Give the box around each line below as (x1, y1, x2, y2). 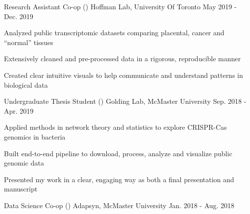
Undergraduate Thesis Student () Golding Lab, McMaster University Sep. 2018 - (4, 96, 247, 106)
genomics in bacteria (4, 131, 66, 142)
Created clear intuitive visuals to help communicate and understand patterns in (4, 70, 243, 80)
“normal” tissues (4, 37, 53, 47)
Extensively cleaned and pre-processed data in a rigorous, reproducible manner (4, 53, 241, 64)
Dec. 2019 (4, 11, 33, 21)
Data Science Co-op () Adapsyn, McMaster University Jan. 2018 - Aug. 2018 (4, 200, 235, 210)
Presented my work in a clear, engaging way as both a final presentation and (4, 174, 234, 184)
